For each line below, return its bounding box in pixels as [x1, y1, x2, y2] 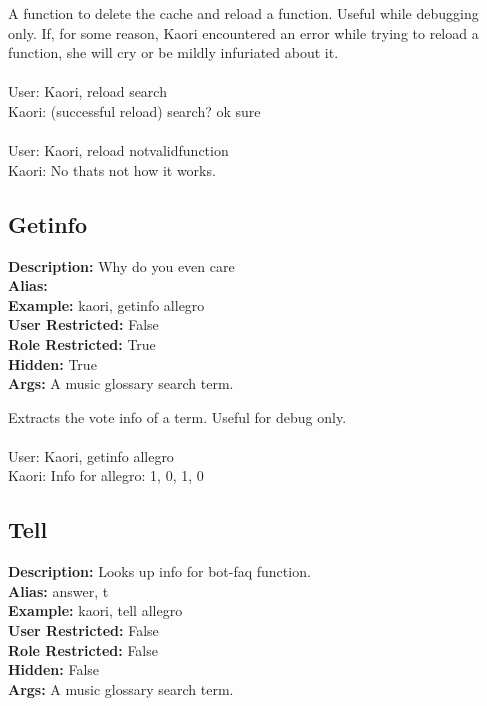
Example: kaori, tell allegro [8, 600, 183, 621]
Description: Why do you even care [8, 255, 235, 276]
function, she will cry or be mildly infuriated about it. [8, 42, 339, 63]
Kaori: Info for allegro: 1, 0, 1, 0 [8, 465, 204, 486]
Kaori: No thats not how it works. [8, 159, 216, 180]
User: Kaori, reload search [8, 81, 167, 102]
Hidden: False [8, 659, 100, 680]
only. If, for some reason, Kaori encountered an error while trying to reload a [8, 22, 479, 43]
